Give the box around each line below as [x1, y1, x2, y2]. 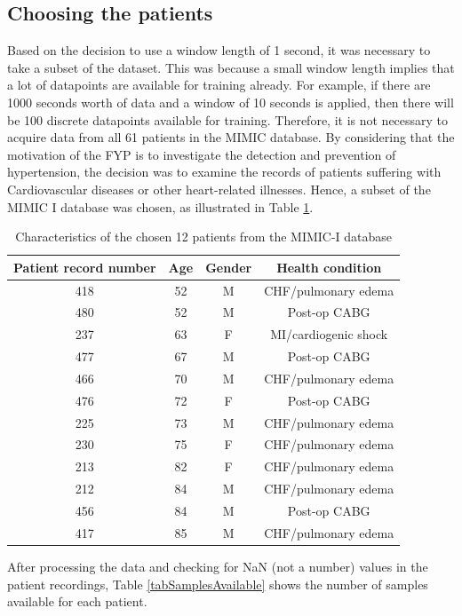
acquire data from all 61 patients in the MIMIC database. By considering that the [7, 128, 455, 146]
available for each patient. [7, 592, 147, 611]
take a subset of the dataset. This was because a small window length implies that [7, 58, 455, 76]
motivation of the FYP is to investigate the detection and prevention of [7, 145, 396, 163]
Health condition [276, 257, 382, 276]
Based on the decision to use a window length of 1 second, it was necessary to [7, 41, 431, 59]
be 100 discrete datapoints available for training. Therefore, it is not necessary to [7, 110, 449, 129]
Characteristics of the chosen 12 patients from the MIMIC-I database [15, 227, 393, 246]
